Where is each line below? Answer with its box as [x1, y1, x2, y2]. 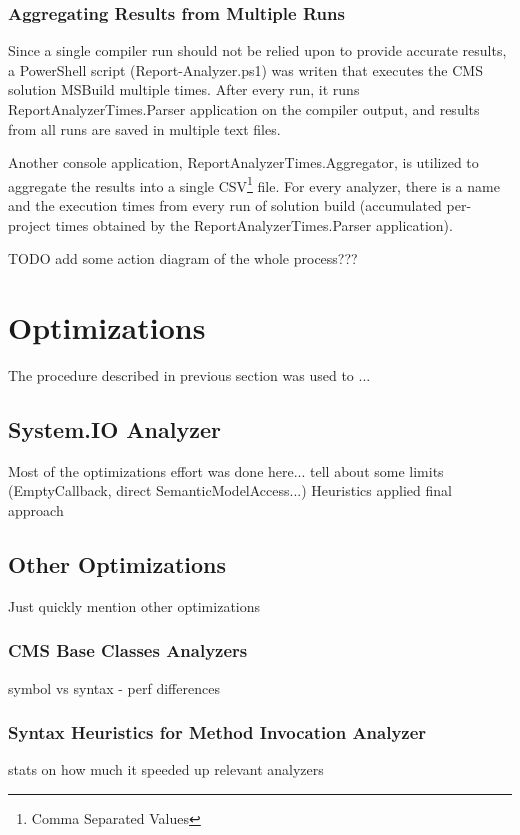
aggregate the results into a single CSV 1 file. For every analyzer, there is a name [8, 172, 500, 196]
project [8, 214, 51, 235]
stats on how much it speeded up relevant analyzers [8, 759, 324, 780]
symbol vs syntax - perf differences [8, 677, 220, 698]
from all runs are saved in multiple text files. [8, 118, 281, 139]
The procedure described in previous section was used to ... [8, 364, 371, 385]
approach [8, 499, 64, 520]
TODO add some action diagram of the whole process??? [8, 248, 358, 269]
